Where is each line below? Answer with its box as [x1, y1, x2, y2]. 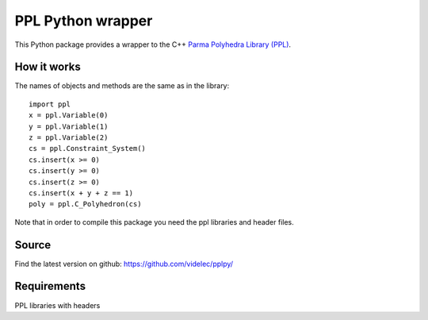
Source [14, 238, 52, 252]
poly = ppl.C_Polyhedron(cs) [29, 199, 142, 209]
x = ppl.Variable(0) [29, 111, 109, 120]
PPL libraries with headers [14, 300, 101, 310]
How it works [14, 60, 81, 74]
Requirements [14, 280, 86, 293]
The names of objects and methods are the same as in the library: [14, 81, 230, 91]
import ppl [29, 99, 71, 109]
